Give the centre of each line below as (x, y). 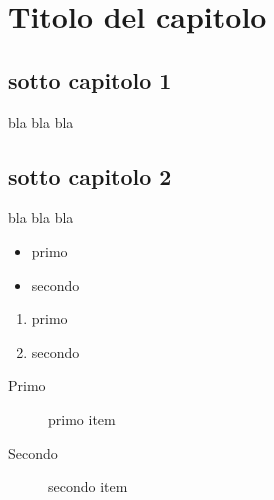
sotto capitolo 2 (90, 175)
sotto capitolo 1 (90, 79)
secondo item (88, 486)
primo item (82, 418)
